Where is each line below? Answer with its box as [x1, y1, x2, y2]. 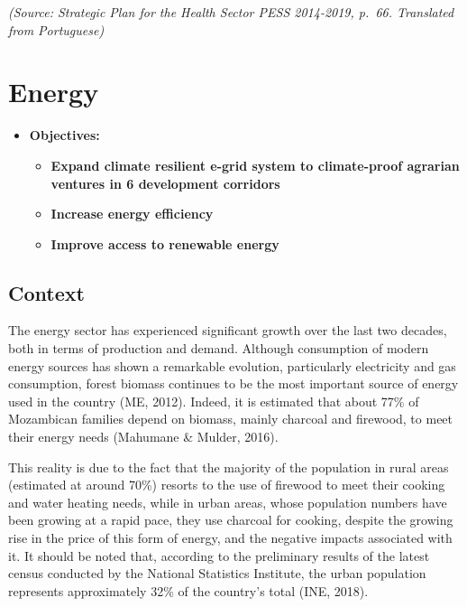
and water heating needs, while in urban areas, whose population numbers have [8, 492, 447, 511]
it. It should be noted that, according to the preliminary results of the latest [8, 546, 430, 565]
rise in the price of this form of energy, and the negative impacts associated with [8, 528, 453, 547]
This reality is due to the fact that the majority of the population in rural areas [8, 457, 449, 476]
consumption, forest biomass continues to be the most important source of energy [8, 374, 459, 393]
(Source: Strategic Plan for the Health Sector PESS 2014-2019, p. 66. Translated [8, 3, 454, 21]
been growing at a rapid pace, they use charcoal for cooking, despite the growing [8, 510, 453, 529]
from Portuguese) [8, 20, 105, 39]
